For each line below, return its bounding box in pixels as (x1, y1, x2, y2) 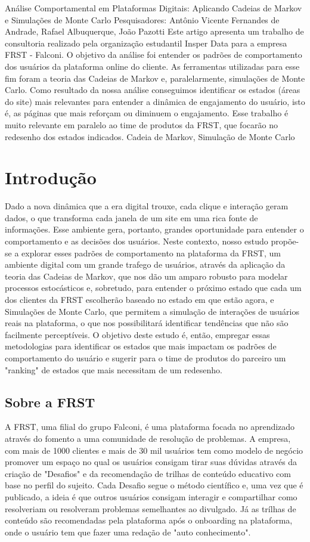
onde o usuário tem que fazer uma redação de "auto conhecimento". (5, 525, 251, 538)
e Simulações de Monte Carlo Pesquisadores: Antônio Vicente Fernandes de (5, 13, 280, 26)
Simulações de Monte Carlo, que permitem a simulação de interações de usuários (5, 305, 299, 317)
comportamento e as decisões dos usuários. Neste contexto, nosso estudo (5, 235, 268, 247)
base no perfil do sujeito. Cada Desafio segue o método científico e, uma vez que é (5, 479, 303, 491)
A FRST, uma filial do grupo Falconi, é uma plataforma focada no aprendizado (5, 420, 295, 433)
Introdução (5, 165, 97, 190)
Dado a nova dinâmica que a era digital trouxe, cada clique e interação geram (5, 200, 289, 212)
